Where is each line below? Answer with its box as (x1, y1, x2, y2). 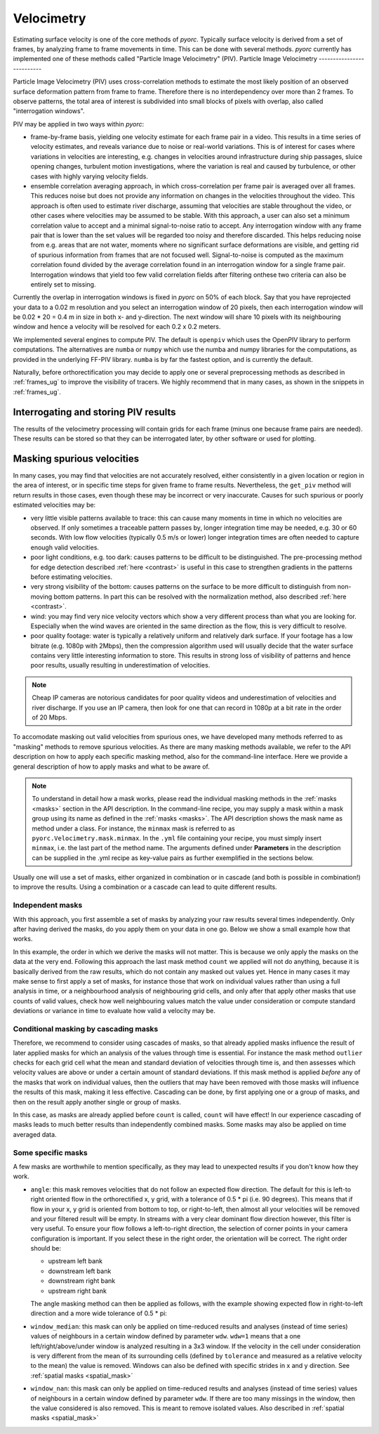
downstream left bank (48, 1267, 112, 1275)
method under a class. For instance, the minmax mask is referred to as (32, 824, 235, 833)
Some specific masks (13, 1147, 88, 1157)
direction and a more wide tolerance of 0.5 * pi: (30, 1309, 168, 1317)
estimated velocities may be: (13, 501, 96, 509)
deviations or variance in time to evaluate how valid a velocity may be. (13, 1007, 215, 1015)
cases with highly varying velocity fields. (30, 172, 149, 181)
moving (30, 592, 53, 601)
